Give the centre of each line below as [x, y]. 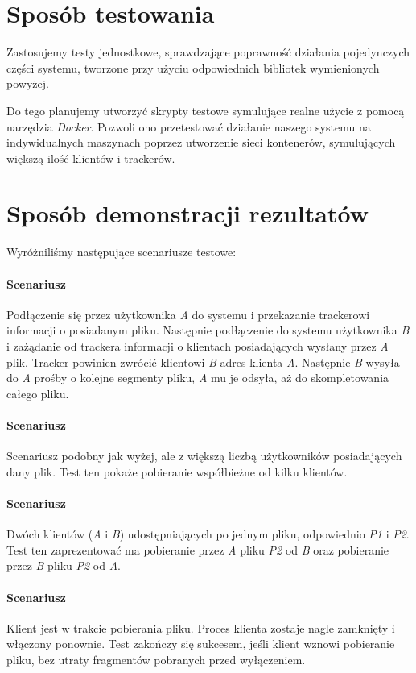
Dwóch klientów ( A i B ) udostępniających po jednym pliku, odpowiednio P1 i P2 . [208, 534]
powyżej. [28, 83]
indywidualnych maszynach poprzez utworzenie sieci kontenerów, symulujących [201, 142]
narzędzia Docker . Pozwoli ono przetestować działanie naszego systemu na [189, 126]
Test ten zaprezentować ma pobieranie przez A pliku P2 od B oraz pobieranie [198, 549]
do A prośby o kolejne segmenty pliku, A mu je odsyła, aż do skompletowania [198, 378]
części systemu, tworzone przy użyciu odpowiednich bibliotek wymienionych [193, 67]
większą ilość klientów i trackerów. [91, 158]
